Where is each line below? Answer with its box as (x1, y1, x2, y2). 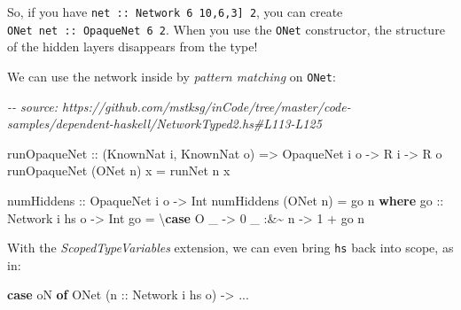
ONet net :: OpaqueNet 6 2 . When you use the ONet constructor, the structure (7, 19, 445, 38)
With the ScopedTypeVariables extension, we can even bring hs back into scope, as (7, 238, 454, 257)
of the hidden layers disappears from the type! (7, 37, 258, 56)
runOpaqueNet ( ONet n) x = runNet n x (7, 161, 230, 180)
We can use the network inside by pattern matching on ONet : (7, 66, 336, 85)
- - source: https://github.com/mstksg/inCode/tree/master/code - (7, 97, 351, 115)
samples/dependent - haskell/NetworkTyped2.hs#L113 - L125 (7, 114, 322, 133)
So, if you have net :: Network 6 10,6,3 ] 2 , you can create (7, 3, 343, 20)
